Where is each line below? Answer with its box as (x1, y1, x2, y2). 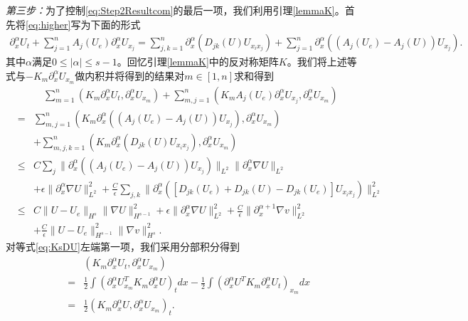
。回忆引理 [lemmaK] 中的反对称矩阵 (117, 54, 279, 69)
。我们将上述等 (287, 54, 357, 69)
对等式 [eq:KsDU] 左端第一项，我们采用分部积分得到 (6, 239, 240, 254)
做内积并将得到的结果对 (75, 68, 185, 83)
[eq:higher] (26, 16, 71, 31)
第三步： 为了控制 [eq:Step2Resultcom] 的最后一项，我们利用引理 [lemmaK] (6, 3, 335, 17)
